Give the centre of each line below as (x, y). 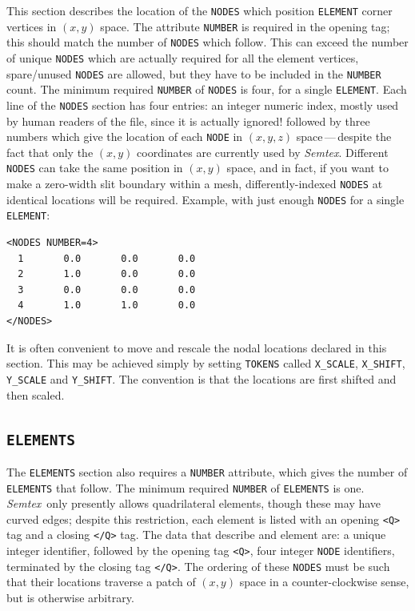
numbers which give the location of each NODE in (125, 137)
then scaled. (36, 394)
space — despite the (344, 137)
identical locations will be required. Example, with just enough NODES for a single (206, 199)
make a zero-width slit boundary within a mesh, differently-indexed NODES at (195, 184)
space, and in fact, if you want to (307, 168)
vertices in (32, 26)
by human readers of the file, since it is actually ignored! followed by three (188, 121)
